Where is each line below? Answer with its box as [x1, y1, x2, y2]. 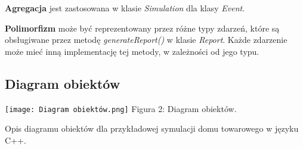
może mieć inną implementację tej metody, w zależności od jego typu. [5, 45, 259, 57]
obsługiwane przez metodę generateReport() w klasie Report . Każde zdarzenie [5, 33, 287, 46]
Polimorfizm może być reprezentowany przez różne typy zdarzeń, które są [5, 21, 280, 34]
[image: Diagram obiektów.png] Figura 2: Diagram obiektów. [5, 102, 237, 114]
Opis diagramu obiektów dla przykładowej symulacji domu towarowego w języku [5, 122, 299, 135]
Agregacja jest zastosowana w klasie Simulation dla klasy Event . [5, 2, 245, 14]
